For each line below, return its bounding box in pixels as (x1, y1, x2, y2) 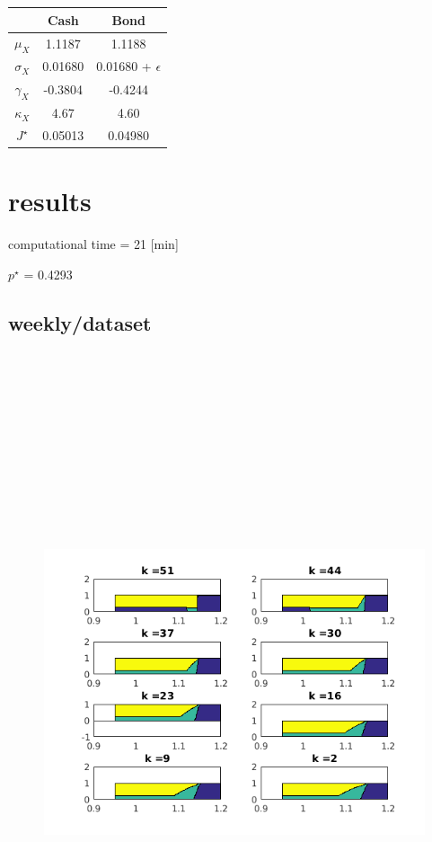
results (8, 182, 92, 219)
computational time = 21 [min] (8, 235, 179, 253)
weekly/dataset (8, 308, 152, 336)
